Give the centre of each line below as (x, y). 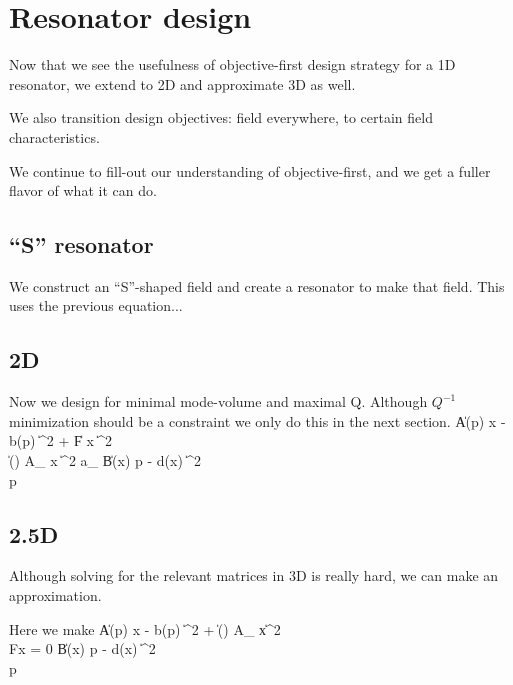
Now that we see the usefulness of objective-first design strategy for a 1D (232, 64)
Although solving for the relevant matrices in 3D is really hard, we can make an (254, 575)
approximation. (55, 595)
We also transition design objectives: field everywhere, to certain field (221, 117)
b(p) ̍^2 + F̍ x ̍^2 (61, 440)
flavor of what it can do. (83, 190)
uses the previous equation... (96, 305)
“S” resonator (81, 244)
